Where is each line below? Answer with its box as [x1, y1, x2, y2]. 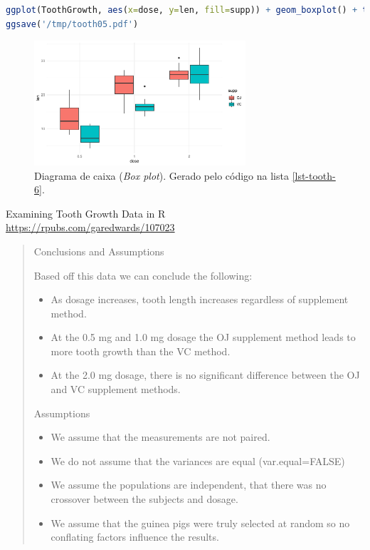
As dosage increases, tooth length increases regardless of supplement [51, 292, 349, 307]
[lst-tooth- [292, 168, 336, 183]
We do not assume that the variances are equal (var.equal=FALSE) [51, 453, 345, 468]
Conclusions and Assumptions [33, 243, 164, 258]
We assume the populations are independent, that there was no [51, 477, 327, 492]
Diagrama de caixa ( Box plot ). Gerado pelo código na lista [34, 168, 289, 183]
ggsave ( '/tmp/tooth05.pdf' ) [6, 19, 139, 29]
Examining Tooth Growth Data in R [6, 205, 166, 220]
